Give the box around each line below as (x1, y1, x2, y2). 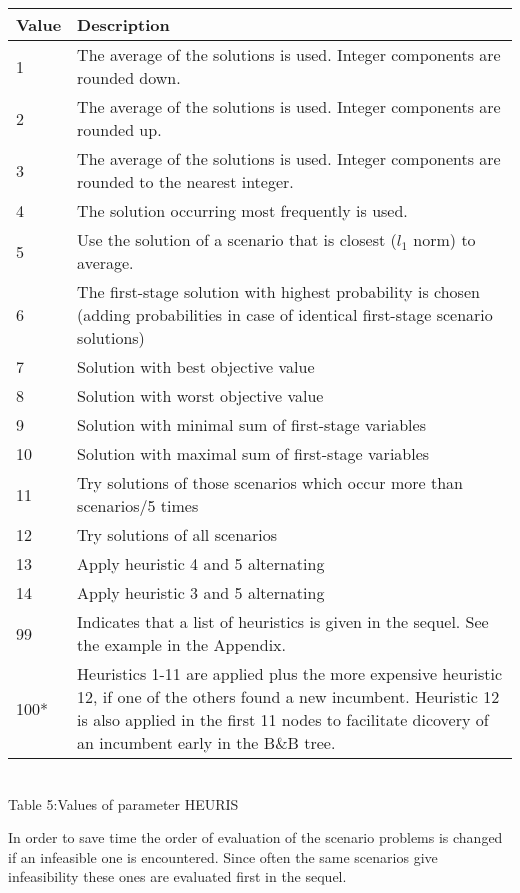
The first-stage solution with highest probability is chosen (77, 280, 480, 303)
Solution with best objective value (77, 355, 315, 378)
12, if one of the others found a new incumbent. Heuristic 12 (77, 685, 500, 708)
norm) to (413, 228, 476, 251)
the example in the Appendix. (77, 633, 286, 656)
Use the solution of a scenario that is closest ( (77, 228, 397, 251)
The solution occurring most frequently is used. (77, 199, 408, 222)
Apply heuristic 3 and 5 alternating (77, 581, 325, 604)
